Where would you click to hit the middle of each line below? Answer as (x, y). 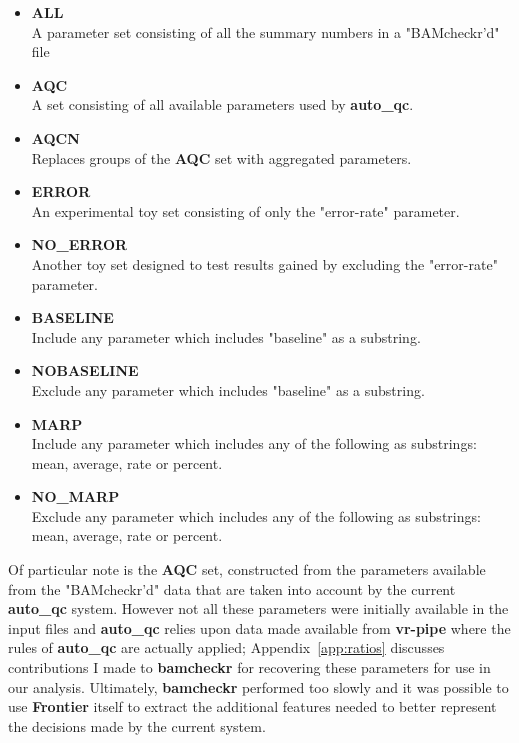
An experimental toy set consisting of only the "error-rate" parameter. (245, 210)
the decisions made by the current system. (137, 725)
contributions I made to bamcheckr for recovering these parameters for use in (249, 667)
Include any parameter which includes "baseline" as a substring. (226, 336)
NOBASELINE (85, 370)
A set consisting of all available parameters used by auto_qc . (222, 104)
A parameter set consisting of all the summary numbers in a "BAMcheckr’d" (265, 31)
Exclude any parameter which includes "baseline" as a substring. (228, 389)
